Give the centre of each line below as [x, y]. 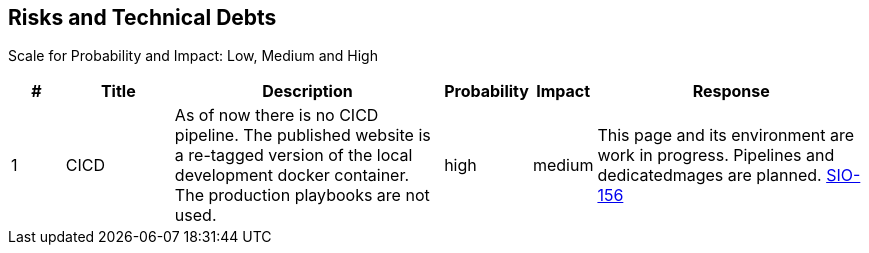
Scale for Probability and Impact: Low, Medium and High [193, 56]
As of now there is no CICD [276, 115]
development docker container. [292, 175]
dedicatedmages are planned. [709, 175]
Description [307, 91]
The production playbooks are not [302, 195]
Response [731, 91]
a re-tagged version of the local [293, 155]
